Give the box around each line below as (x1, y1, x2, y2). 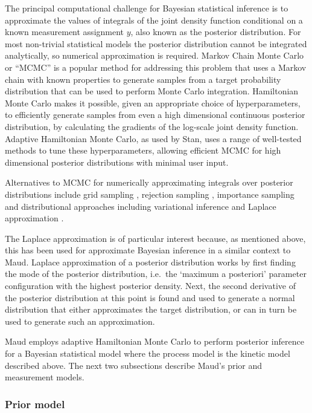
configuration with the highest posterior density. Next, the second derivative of (5, 279, 296, 292)
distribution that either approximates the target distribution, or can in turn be (5, 303, 297, 316)
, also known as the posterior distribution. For (130, 25, 301, 38)
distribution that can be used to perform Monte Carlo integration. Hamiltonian (5, 85, 299, 97)
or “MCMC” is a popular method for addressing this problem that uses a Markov (5, 60, 307, 73)
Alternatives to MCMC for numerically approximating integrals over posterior (5, 176, 293, 189)
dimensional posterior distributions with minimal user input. (5, 155, 229, 168)
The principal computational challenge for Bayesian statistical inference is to (5, 2, 288, 14)
